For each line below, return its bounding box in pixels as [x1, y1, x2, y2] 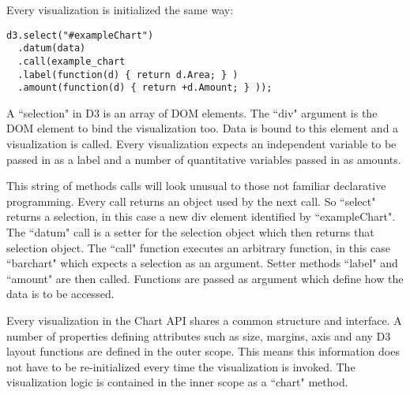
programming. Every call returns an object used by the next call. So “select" [6, 192, 376, 209]
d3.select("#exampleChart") [6, 29, 154, 41]
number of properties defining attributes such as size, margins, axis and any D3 [6, 327, 391, 344]
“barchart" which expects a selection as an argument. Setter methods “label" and [6, 255, 398, 271]
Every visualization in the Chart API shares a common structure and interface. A [6, 312, 402, 328]
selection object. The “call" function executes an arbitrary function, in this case [6, 239, 390, 255]
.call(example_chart [17, 55, 126, 67]
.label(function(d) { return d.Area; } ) [17, 69, 239, 80]
